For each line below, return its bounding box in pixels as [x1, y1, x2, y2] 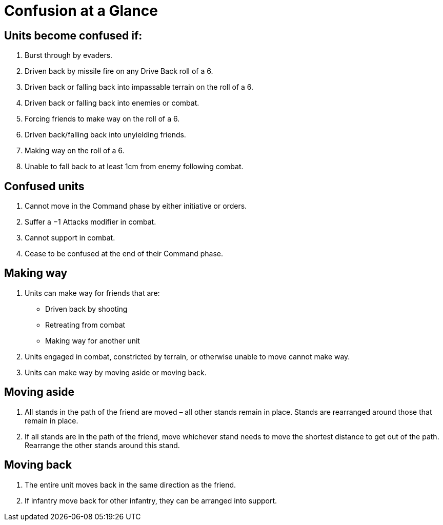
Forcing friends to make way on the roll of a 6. [25, 114, 180, 124]
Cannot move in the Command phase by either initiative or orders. [25, 201, 247, 211]
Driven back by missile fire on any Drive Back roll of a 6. [25, 67, 213, 76]
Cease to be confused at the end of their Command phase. [25, 249, 224, 258]
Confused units [4, 179, 85, 193]
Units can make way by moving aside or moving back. [25, 368, 207, 377]
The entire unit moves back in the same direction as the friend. [25, 480, 236, 489]
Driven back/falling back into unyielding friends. [25, 130, 186, 139]
